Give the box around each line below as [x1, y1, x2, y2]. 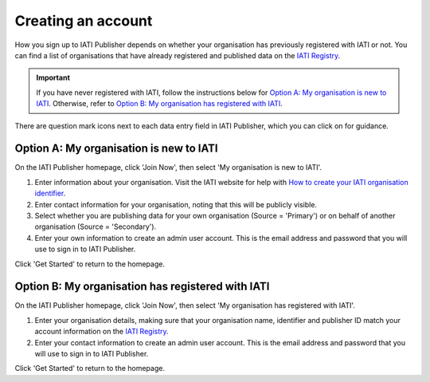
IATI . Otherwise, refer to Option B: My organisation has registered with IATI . [36, 99, 283, 108]
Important [36, 73, 71, 83]
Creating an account [14, 12, 153, 30]
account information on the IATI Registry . [34, 327, 169, 337]
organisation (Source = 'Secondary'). [34, 222, 157, 231]
